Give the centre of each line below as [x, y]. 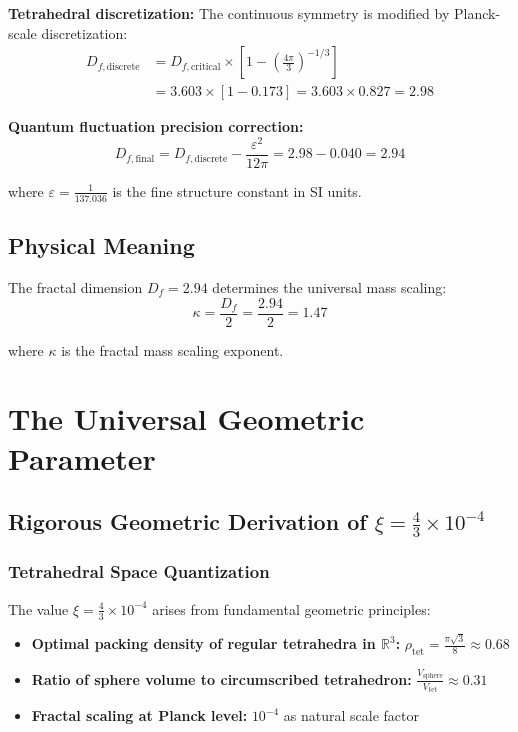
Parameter [82, 457]
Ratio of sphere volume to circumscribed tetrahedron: [221, 678]
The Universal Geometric [186, 418]
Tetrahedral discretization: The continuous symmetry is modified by [229, 13]
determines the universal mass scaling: [329, 287]
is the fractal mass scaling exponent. [172, 349]
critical [206, 66]
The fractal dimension [75, 287]
